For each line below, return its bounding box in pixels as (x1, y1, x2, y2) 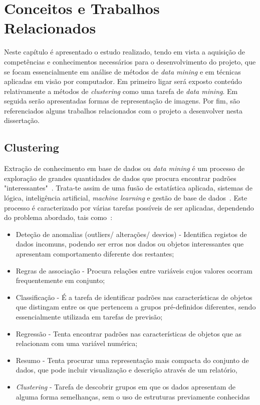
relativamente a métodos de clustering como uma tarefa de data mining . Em (4, 85, 238, 96)
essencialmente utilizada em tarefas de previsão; (16, 311, 163, 321)
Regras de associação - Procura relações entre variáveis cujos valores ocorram (16, 265, 252, 275)
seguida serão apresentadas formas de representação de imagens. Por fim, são (4, 95, 240, 106)
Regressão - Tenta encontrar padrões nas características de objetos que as (16, 328, 241, 338)
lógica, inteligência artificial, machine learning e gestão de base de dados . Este (4, 192, 247, 203)
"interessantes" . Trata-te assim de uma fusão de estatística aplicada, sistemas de (4, 182, 252, 193)
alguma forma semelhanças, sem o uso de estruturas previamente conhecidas (16, 391, 250, 401)
